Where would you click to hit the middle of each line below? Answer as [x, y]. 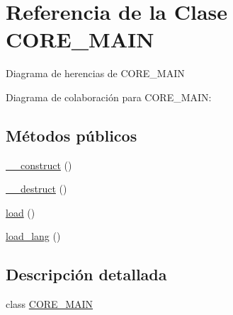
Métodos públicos [72, 135]
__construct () [39, 165]
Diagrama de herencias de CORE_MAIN [95, 73]
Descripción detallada [86, 274]
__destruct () [36, 189]
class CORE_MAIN [50, 304]
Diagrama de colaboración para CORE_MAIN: [109, 97]
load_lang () [33, 236]
